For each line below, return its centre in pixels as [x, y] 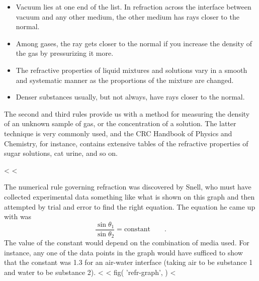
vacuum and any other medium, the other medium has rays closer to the [127, 16]
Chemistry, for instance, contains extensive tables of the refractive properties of [126, 143]
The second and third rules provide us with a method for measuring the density [127, 113]
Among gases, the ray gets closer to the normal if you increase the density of [134, 43]
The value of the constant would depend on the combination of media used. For [127, 243]
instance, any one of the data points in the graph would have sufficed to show [123, 252]
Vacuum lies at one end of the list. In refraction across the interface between [134, 7]
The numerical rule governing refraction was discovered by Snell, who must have [128, 187]
